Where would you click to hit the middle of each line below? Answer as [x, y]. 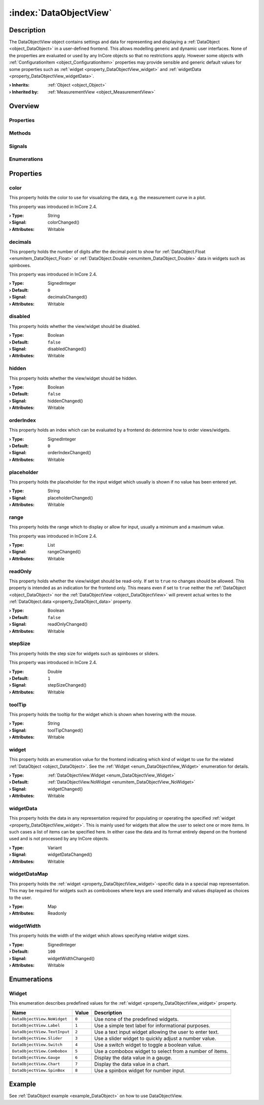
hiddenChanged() [65, 401]
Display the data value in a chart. [132, 1064]
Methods [20, 133]
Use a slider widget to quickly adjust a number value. [155, 1038]
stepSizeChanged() [67, 685]
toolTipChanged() [65, 730]
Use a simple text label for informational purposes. [152, 1025]
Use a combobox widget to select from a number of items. [161, 1051]
